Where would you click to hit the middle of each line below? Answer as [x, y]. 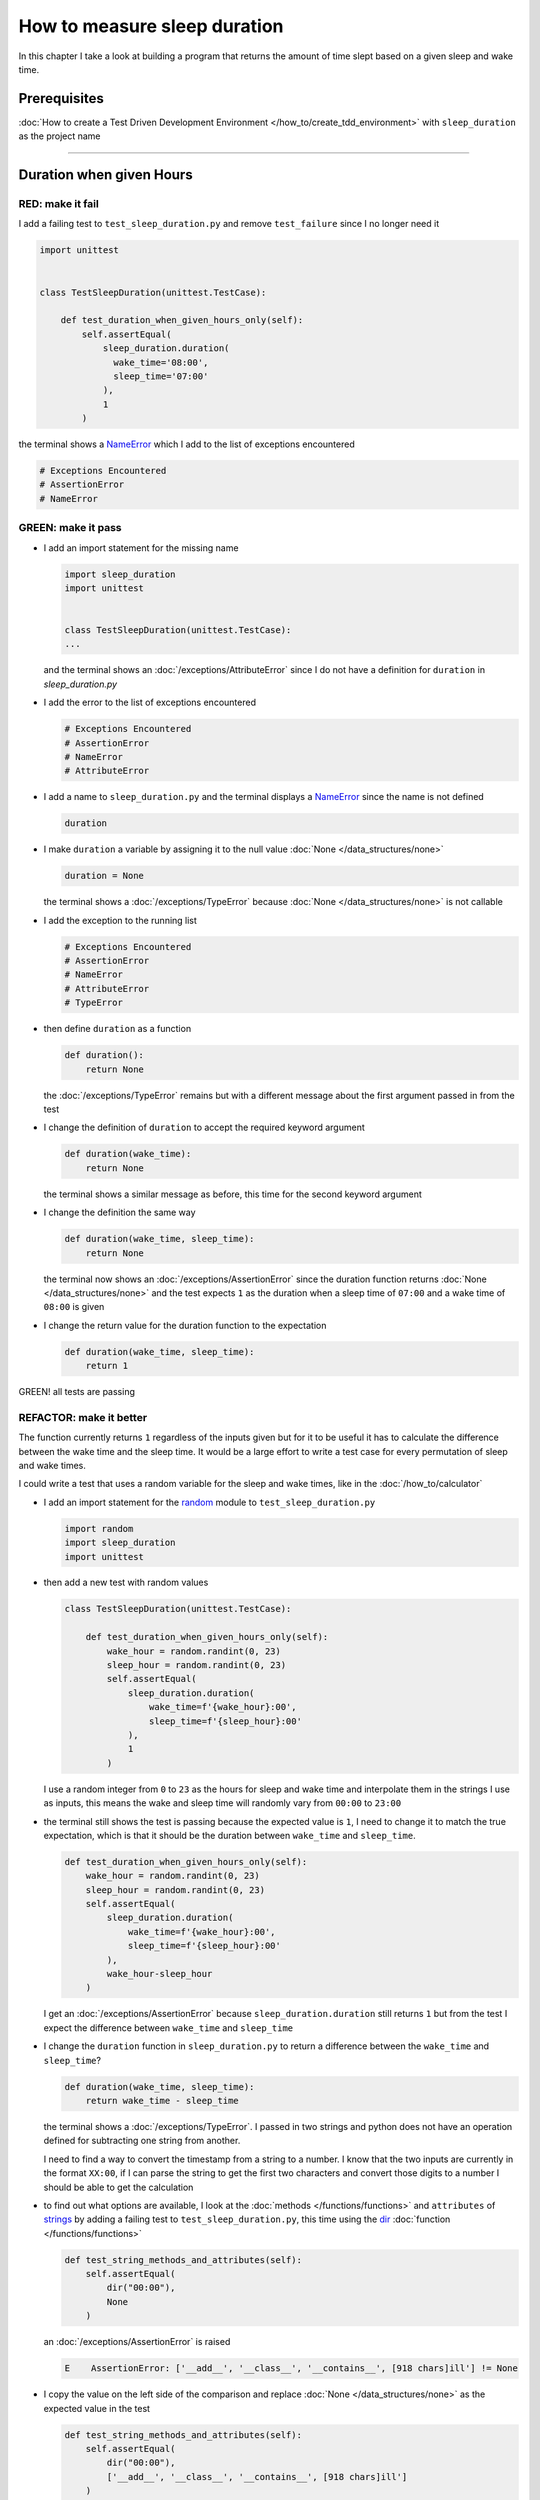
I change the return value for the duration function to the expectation [185, 1325]
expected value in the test [96, 2408]
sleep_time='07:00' [161, 376]
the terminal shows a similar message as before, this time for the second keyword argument [232, 1194]
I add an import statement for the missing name [141, 547]
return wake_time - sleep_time [162, 2100]
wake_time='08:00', [161, 362]
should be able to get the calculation [118, 2187]
